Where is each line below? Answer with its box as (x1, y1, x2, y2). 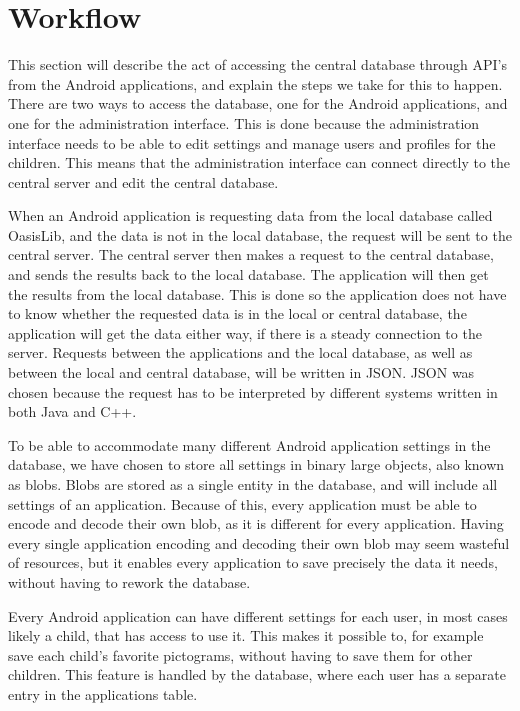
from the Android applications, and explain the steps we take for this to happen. (8, 73, 503, 94)
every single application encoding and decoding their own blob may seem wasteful (8, 532, 510, 553)
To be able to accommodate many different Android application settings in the (8, 434, 491, 455)
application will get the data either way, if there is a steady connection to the (8, 322, 482, 343)
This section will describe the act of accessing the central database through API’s (8, 54, 507, 75)
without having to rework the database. (8, 571, 251, 592)
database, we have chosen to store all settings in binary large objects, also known (8, 454, 505, 475)
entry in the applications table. (8, 683, 198, 704)
